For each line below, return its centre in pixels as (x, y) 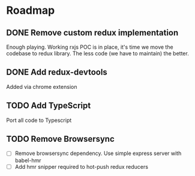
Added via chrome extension (42, 86)
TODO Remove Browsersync (61, 139)
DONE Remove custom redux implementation (92, 33)
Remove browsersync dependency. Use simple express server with (98, 153)
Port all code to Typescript (39, 120)
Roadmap (31, 11)
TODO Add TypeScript (49, 106)
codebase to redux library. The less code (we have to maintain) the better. (97, 53)
